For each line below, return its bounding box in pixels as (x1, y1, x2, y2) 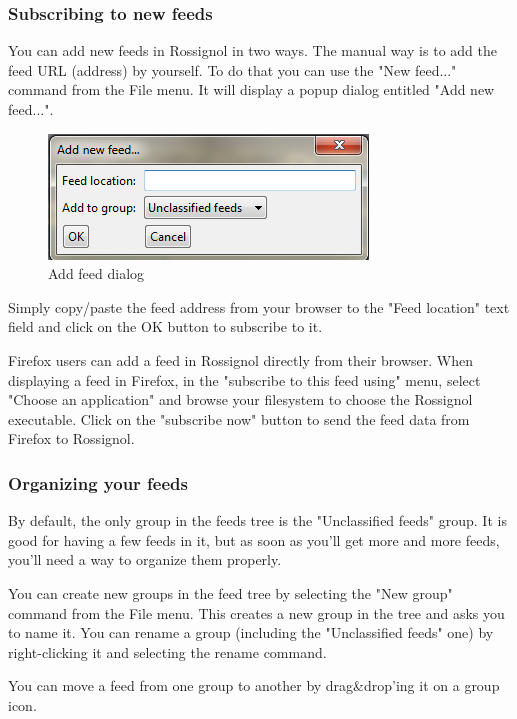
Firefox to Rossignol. (8, 428, 135, 449)
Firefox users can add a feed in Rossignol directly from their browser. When (8, 349, 473, 370)
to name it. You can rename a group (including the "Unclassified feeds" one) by (8, 622, 494, 643)
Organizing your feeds (8, 470, 188, 495)
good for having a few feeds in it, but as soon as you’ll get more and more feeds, (8, 529, 500, 550)
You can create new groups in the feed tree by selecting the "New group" (8, 582, 453, 603)
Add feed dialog (48, 263, 145, 284)
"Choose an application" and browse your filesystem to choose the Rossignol (8, 389, 473, 410)
